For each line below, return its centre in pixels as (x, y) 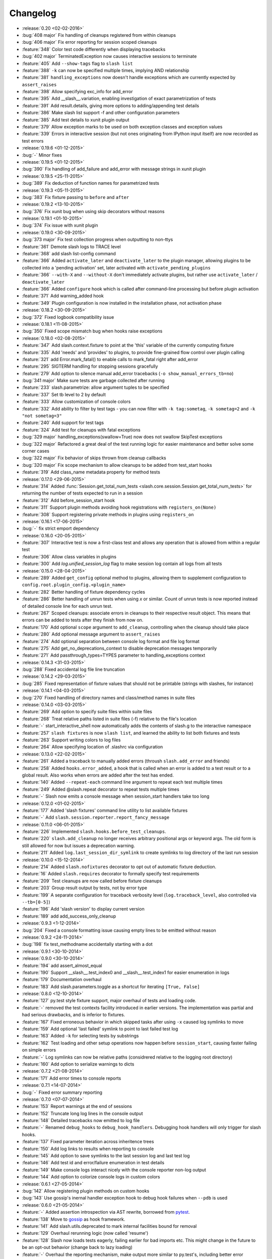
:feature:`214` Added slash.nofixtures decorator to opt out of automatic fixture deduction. (119, 867)
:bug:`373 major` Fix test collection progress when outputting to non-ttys (97, 240)
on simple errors (39, 1050)
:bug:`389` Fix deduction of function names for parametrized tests (91, 183)
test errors (33, 141)
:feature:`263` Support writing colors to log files (71, 740)
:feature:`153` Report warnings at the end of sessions (77, 1106)
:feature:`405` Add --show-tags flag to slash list (77, 63)
